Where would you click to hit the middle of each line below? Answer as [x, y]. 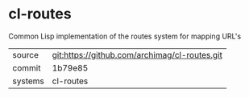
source [25, 55]
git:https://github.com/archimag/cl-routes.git [137, 55]
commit [27, 67]
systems [28, 81]
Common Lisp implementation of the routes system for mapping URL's [125, 36]
